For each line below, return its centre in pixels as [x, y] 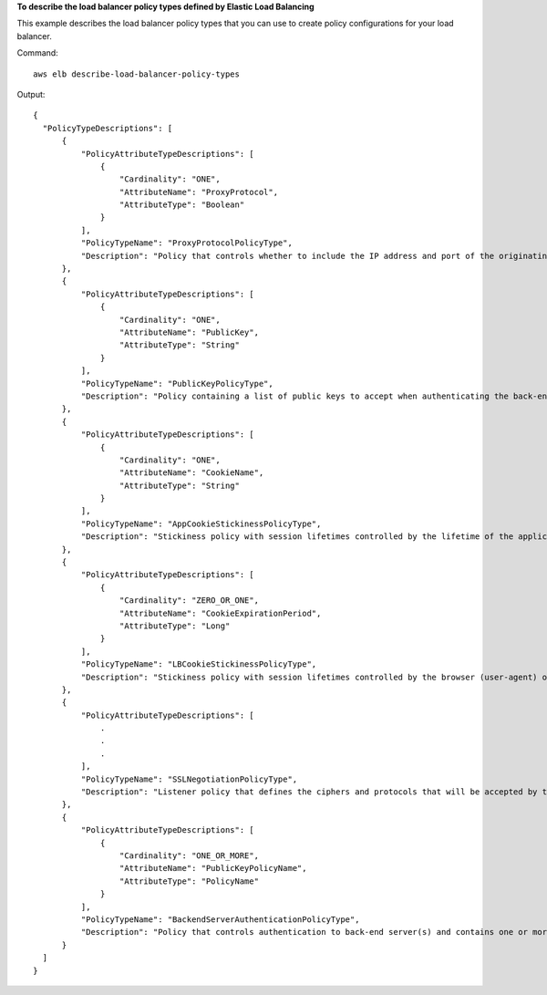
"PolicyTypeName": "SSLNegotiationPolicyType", [189, 779]
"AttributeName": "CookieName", [191, 473]
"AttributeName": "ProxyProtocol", [198, 192]
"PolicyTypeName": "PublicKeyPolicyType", [177, 383]
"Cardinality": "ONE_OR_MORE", [189, 856]
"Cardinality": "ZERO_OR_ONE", [189, 601]
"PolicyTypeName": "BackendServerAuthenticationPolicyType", [220, 919]
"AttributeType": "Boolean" [182, 205]
